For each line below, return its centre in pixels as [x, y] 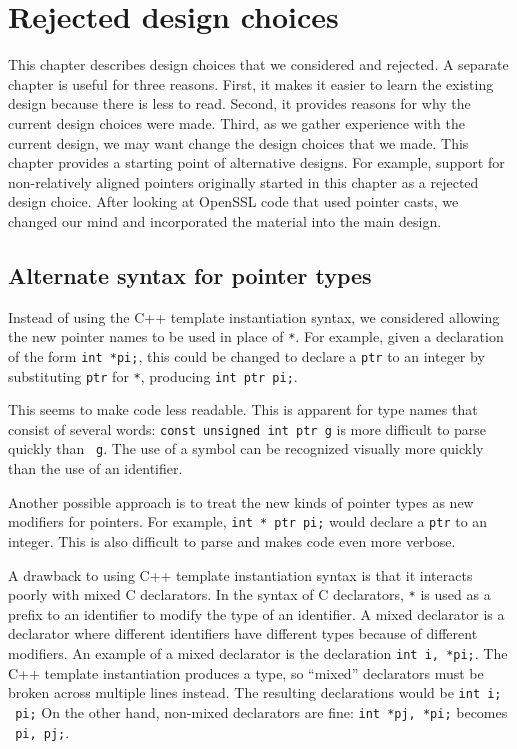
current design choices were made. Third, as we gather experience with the [236, 122]
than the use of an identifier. [95, 468]
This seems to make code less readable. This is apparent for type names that [243, 409]
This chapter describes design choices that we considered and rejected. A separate [258, 64]
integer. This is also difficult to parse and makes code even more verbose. [232, 540]
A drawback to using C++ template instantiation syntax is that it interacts [240, 574]
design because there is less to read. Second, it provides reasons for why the [239, 103]
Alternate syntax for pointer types [190, 274]
